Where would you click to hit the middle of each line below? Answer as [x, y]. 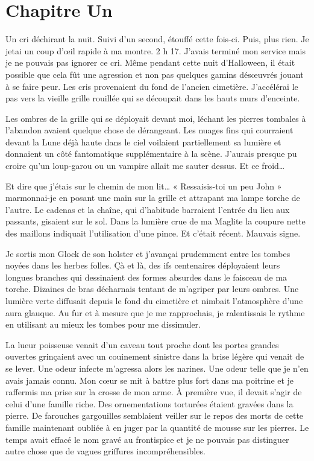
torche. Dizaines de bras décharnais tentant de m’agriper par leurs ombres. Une [152, 289]
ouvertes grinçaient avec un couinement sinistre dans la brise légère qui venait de [155, 356]
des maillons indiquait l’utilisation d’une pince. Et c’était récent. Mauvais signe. [153, 233]
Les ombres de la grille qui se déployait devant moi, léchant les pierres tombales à [156, 118]
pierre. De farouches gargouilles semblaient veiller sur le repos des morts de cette [155, 415]
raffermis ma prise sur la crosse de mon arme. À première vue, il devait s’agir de [154, 392]
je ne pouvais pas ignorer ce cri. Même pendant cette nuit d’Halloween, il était [150, 62]
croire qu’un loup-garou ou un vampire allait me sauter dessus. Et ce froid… [145, 166]
